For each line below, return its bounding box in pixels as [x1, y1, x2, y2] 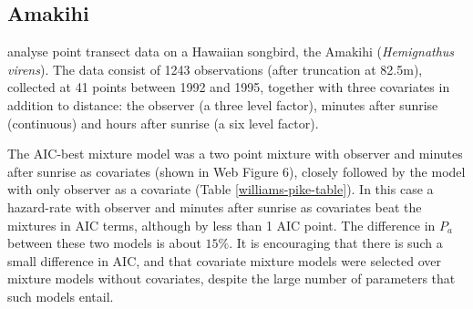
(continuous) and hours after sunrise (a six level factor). [7, 113, 319, 132]
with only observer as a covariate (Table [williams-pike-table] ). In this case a [7, 180, 434, 199]
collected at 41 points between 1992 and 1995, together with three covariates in [7, 77, 450, 97]
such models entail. [7, 286, 114, 305]
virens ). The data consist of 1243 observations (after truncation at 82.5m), [7, 59, 423, 78]
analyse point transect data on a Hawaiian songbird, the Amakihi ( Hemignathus [7, 42, 455, 61]
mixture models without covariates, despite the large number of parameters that [7, 269, 456, 288]
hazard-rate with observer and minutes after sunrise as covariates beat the [7, 197, 422, 216]
